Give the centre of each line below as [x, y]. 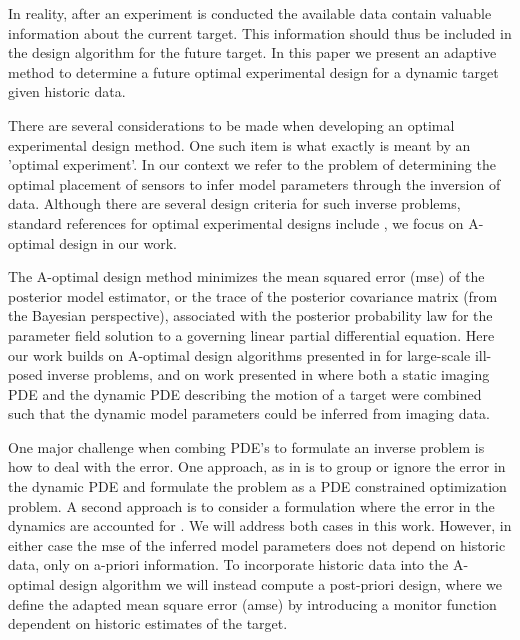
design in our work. [118, 242]
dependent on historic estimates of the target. [148, 623]
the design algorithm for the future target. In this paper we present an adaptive [252, 52]
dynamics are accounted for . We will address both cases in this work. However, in [260, 525]
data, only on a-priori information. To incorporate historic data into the [228, 564]
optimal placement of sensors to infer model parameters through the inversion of [254, 183]
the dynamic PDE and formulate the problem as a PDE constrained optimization [257, 486]
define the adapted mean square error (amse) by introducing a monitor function [252, 603]
